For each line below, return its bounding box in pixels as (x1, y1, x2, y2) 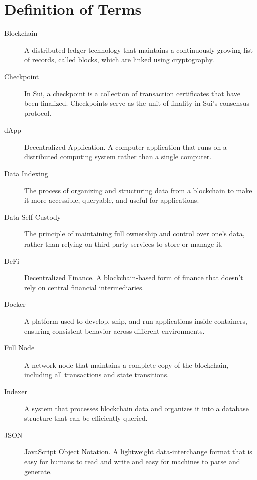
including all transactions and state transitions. (24, 369, 169, 380)
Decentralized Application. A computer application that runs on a (24, 141, 227, 152)
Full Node (4, 342, 35, 353)
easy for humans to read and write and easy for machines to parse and (24, 456, 240, 466)
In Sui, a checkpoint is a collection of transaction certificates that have (24, 88, 240, 98)
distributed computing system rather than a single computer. (24, 151, 212, 162)
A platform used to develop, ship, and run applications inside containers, (24, 316, 247, 326)
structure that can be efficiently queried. (24, 413, 148, 423)
